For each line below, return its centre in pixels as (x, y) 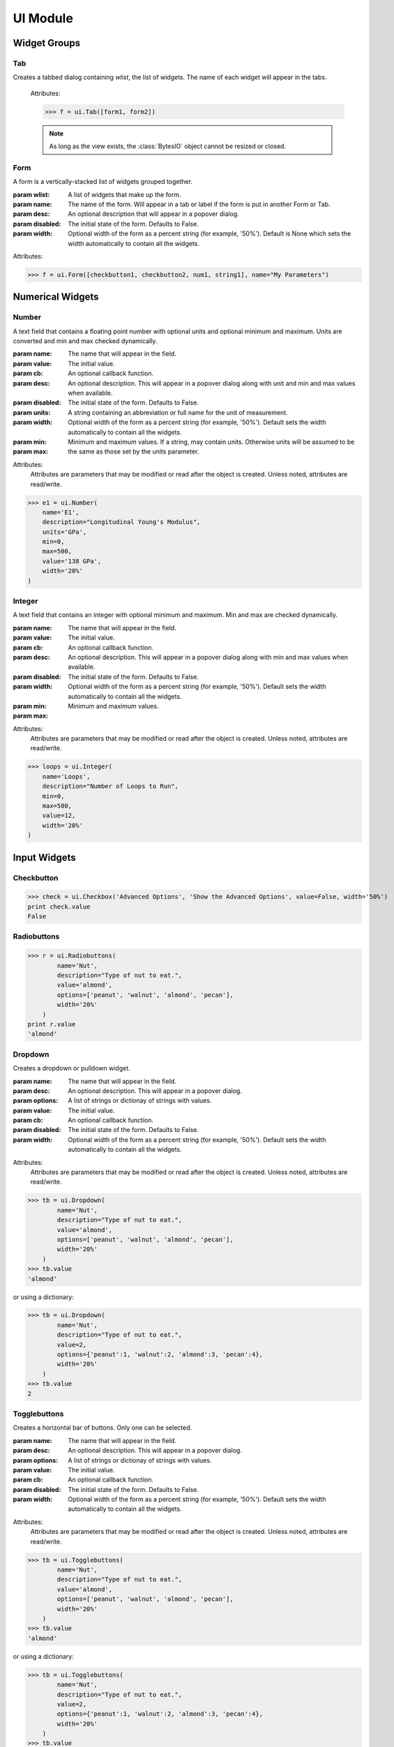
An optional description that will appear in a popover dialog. (154, 214)
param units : (32, 412)
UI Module (43, 18)
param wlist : (31, 194)
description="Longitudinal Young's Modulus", (121, 522)
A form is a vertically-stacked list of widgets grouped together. (103, 182)
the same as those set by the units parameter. (134, 451)
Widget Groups (46, 43)
